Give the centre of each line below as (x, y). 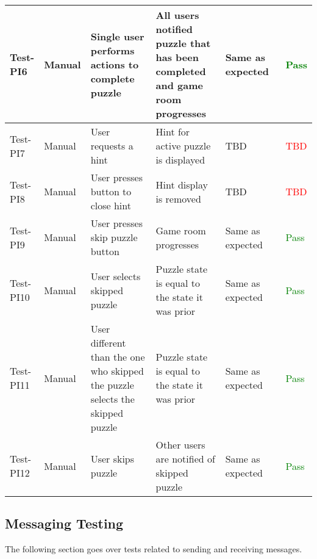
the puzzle (112, 385)
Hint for (173, 132)
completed (181, 71)
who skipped (117, 371)
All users (177, 15)
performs (112, 50)
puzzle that (183, 43)
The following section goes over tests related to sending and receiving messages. (154, 549)
